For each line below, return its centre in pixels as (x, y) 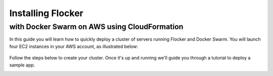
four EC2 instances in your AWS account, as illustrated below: (74, 46)
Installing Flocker (46, 13)
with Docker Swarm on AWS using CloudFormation (96, 27)
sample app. (22, 65)
